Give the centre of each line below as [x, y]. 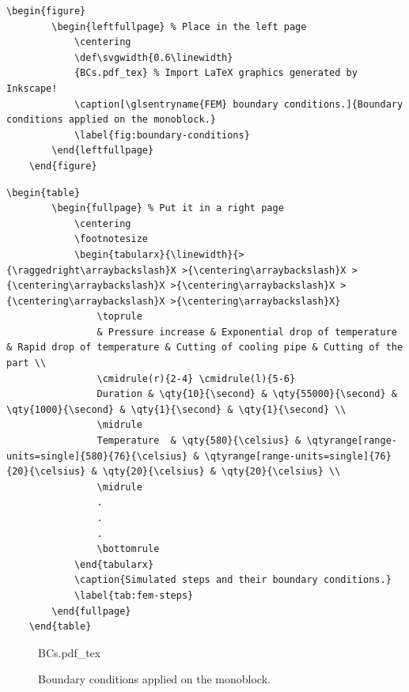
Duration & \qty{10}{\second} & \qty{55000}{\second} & [247, 394]
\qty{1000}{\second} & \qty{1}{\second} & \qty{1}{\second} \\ [176, 409]
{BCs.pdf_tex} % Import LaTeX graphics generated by [216, 73]
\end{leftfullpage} [103, 151]
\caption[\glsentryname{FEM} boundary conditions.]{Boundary [239, 104]
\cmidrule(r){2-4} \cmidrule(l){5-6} [196, 378]
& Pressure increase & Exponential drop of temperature [247, 332]
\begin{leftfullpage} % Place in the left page [179, 26]
